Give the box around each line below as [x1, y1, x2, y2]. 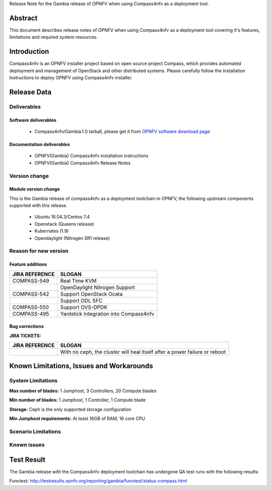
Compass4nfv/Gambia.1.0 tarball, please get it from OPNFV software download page [34, 128, 210, 134]
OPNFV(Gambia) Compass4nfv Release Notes [34, 160, 131, 166]
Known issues [9, 441, 45, 448]
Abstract [9, 14, 38, 22]
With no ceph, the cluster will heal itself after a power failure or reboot [60, 348, 226, 355]
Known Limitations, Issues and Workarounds [9, 362, 153, 370]
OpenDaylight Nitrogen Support [60, 284, 135, 291]
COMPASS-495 [12, 310, 49, 317]
